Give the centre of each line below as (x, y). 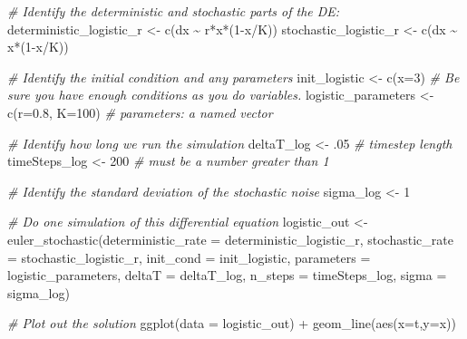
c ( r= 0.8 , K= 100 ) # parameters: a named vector (140, 112)
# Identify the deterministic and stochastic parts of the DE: (174, 11)
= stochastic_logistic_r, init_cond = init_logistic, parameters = (189, 257)
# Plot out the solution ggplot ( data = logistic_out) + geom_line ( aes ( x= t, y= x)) (232, 323)
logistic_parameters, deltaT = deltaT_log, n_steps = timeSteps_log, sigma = (227, 275)
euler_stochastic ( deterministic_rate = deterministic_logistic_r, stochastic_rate (230, 239)
